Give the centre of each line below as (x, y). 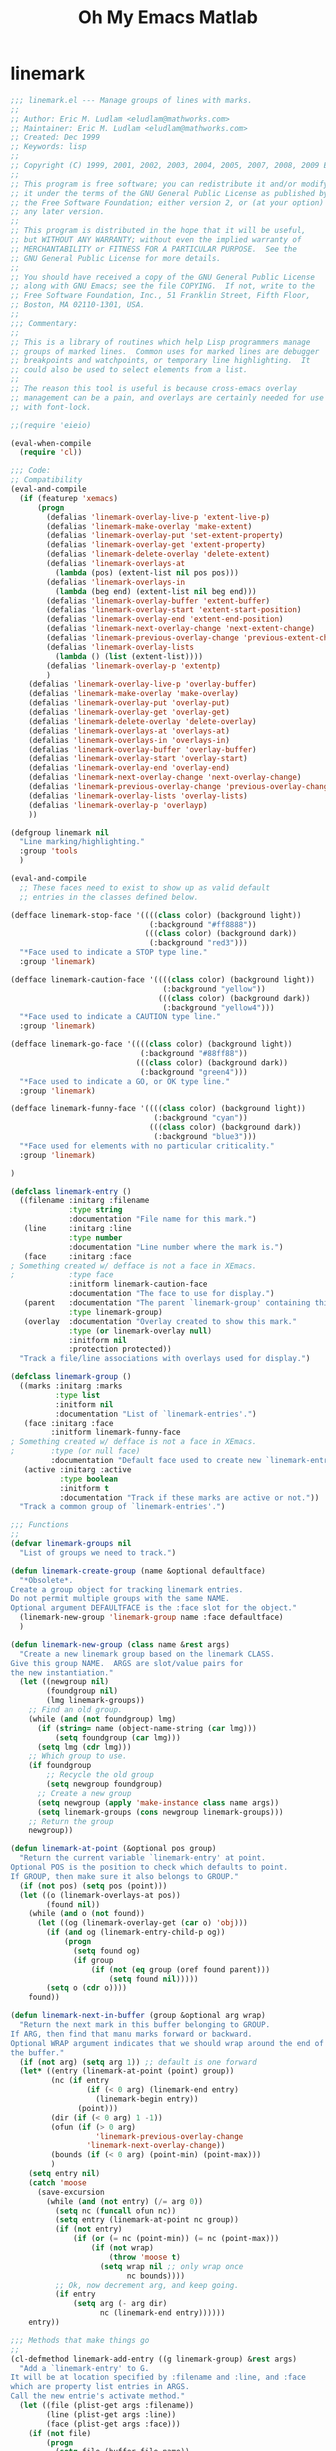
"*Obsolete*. (46, 1580)
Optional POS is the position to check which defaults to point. (149, 1867)
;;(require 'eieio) (51, 425)
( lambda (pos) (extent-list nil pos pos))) (147, 572)
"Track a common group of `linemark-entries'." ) (122, 1507)
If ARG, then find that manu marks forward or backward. (131, 2034)
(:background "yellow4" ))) (218, 1007)
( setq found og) (107, 1951)
